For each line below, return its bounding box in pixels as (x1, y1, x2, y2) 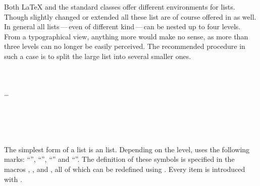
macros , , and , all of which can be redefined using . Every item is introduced (4, 163, 245, 174)
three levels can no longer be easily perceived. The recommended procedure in (4, 41, 245, 51)
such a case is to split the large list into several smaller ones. (4, 50, 191, 61)
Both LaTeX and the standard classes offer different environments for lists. (4, 2, 235, 12)
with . (4, 173, 22, 184)
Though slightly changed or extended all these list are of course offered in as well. (4, 11, 256, 22)
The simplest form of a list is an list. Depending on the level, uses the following (4, 144, 250, 154)
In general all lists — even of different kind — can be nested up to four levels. (4, 21, 241, 32)
